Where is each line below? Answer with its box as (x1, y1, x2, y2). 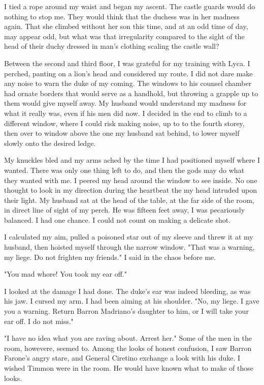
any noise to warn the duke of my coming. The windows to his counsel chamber (4, 78, 252, 88)
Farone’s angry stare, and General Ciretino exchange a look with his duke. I (4, 352, 241, 363)
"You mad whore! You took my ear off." (4, 269, 127, 279)
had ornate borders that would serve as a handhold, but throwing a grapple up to (4, 87, 258, 98)
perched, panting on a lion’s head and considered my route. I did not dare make (4, 68, 253, 78)
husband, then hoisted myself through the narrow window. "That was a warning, (4, 242, 255, 252)
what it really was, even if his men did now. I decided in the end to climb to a (4, 107, 247, 118)
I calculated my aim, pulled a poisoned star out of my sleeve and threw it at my (4, 231, 253, 242)
